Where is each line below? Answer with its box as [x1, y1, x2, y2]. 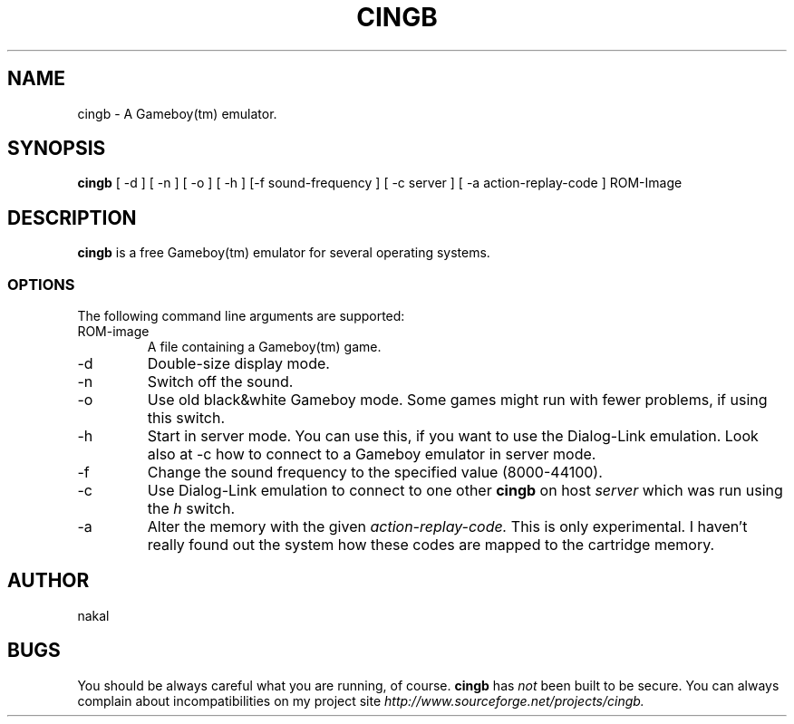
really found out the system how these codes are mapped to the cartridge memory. [147, 536, 715, 555]
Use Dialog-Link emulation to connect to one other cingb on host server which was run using [147, 481, 783, 500]
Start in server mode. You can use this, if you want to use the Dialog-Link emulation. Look [147, 427, 759, 446]
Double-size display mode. [147, 354, 330, 373]
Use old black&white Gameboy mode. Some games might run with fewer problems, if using [147, 391, 768, 410]
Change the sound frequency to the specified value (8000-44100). [147, 463, 603, 482]
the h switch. [147, 499, 235, 518]
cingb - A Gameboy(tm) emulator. [77, 105, 277, 121]
